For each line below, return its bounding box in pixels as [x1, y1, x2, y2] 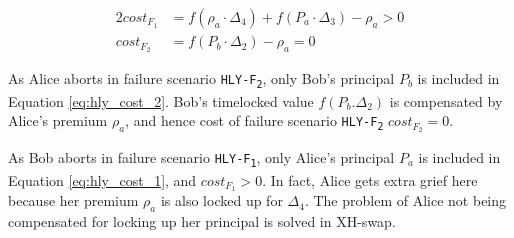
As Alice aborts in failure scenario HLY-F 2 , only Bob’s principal [8, 67, 395, 90]
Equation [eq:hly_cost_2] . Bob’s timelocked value [8, 90, 314, 111]
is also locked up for [160, 190, 283, 211]
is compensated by [389, 90, 503, 111]
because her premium [8, 190, 139, 211]
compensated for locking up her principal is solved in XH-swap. [8, 211, 396, 232]
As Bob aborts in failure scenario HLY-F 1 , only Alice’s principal [8, 146, 395, 169]
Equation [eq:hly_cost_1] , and [8, 169, 197, 190]
